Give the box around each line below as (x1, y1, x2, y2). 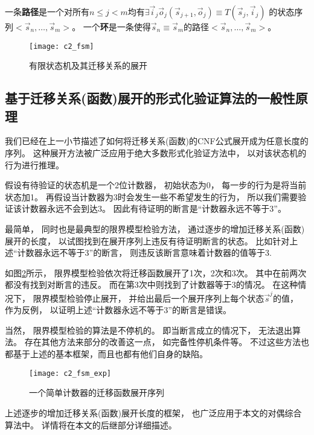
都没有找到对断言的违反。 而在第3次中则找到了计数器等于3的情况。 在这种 (5, 278, 298, 291)
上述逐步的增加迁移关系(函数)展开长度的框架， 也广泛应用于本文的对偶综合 (5, 406, 302, 419)
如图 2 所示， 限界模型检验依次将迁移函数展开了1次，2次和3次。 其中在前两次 (5, 266, 307, 279)
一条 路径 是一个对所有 (5, 5, 89, 17)
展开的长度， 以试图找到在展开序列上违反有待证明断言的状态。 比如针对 (5, 234, 290, 247)
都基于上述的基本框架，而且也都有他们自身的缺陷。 (5, 348, 208, 360)
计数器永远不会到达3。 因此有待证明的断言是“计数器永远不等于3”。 (21, 202, 286, 215)
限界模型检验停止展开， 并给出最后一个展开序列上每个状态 (33, 291, 264, 304)
